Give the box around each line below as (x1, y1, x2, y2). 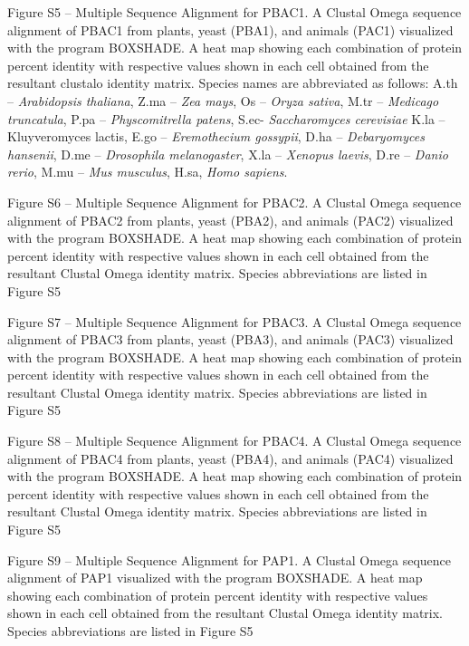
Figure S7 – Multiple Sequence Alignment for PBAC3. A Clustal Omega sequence (7, 312, 462, 331)
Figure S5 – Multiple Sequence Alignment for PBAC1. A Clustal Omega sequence (7, 3, 462, 21)
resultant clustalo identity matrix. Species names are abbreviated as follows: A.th (7, 73, 458, 92)
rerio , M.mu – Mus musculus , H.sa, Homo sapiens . (7, 162, 288, 181)
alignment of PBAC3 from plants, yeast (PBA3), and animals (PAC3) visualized (7, 330, 454, 349)
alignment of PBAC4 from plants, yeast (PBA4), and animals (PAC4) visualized (7, 448, 454, 468)
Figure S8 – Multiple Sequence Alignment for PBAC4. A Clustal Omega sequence (7, 431, 462, 450)
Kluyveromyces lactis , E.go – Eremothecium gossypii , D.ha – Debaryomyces (7, 127, 425, 146)
